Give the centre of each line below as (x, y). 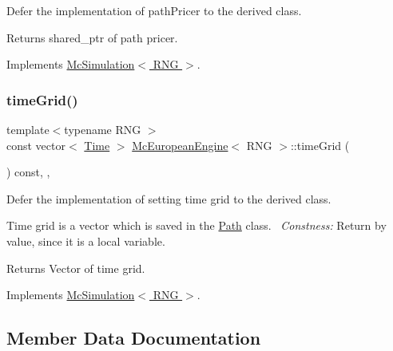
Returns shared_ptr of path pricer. (92, 37)
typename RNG (103, 129)
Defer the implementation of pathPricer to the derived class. (154, 10)
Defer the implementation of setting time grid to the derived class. (169, 198)
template (28, 129)
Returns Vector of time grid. (76, 268)
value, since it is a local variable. (86, 241)
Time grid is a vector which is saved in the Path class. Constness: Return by (196, 225)
